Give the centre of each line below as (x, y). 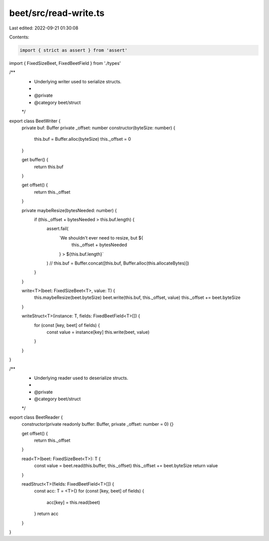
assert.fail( (58, 229)
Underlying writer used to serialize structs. (78, 81)
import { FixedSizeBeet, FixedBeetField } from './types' (65, 63)
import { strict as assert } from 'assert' (74, 50)
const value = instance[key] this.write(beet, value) (98, 332)
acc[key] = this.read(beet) (73, 502)
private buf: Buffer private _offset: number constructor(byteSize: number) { (98, 128)
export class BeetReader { (36, 417)
